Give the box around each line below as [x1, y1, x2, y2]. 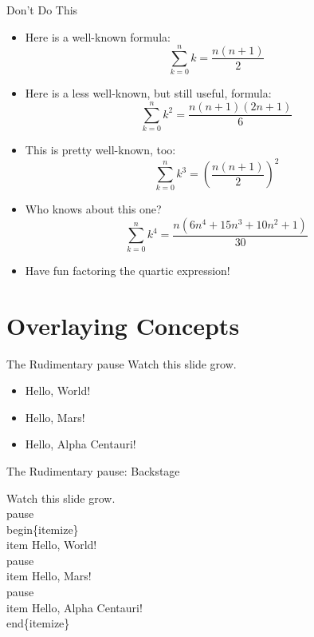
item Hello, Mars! [6, 567, 92, 584]
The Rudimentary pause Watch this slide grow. [6, 355, 237, 372]
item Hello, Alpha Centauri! [6, 599, 143, 615]
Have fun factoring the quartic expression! [25, 261, 230, 278]
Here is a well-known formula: [25, 28, 171, 45]
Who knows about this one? [25, 201, 162, 217]
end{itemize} [6, 615, 70, 631]
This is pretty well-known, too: [25, 141, 176, 158]
